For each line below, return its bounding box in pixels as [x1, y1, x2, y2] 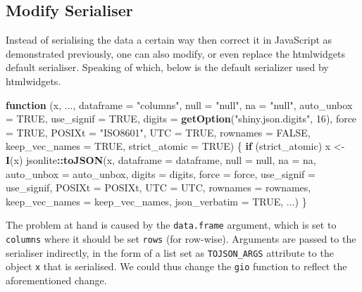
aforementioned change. [6, 272, 107, 287]
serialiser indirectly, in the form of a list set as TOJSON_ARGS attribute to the [6, 245, 334, 260]
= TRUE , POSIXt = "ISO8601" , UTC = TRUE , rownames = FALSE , [6, 125, 311, 139]
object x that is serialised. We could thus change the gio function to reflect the [6, 259, 347, 274]
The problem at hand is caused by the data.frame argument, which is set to [6, 217, 337, 232]
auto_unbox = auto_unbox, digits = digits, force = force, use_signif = [6, 166, 316, 181]
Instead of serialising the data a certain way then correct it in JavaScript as [6, 32, 332, 47]
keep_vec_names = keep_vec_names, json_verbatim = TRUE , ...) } [6, 193, 307, 208]
